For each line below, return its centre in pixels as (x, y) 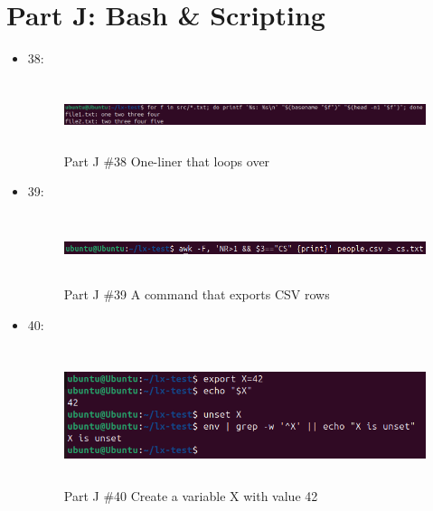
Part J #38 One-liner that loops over (167, 161)
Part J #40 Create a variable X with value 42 (191, 496)
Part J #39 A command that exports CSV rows (197, 294)
